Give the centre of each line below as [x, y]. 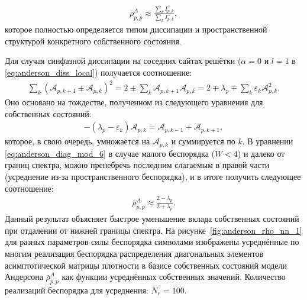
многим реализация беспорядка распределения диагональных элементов [134, 253]
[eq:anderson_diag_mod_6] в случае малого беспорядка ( [110, 153]
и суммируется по [203, 141]
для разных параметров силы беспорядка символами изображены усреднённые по [152, 242]
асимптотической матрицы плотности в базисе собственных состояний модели [146, 265]
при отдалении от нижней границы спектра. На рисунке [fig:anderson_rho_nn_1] [153, 230]
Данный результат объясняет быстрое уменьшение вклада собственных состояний [152, 219]
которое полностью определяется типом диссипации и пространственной [136, 29]
